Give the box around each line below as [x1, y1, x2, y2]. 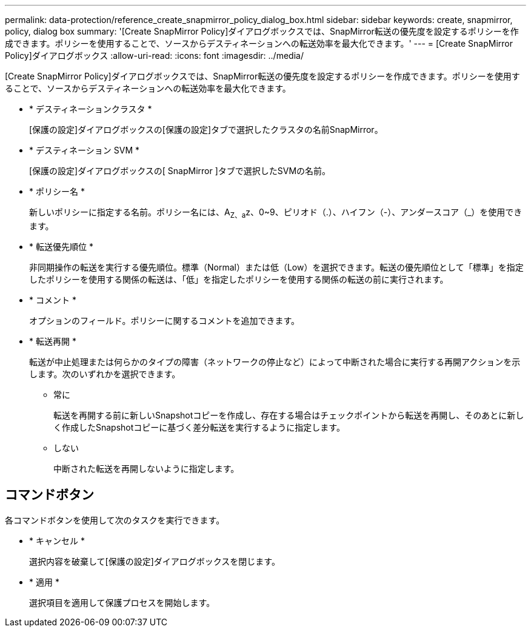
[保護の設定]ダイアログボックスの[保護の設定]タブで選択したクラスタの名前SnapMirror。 [29, 124, 383, 135]
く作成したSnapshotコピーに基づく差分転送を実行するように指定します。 [53, 422, 345, 432]
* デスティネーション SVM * [29, 145, 140, 155]
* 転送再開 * [29, 335, 76, 346]
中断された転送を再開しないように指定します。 [53, 463, 239, 474]
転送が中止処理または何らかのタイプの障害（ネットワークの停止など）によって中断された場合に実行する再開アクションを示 [29, 356, 521, 367]
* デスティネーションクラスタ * [29, 104, 152, 114]
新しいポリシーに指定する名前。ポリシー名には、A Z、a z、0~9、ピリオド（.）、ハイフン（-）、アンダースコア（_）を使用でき [29, 207, 523, 220]
